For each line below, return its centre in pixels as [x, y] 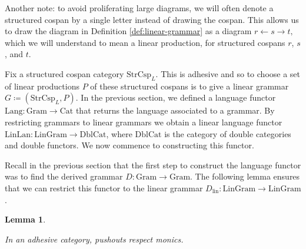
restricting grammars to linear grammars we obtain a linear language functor [144, 122]
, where [119, 133]
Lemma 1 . [25, 219]
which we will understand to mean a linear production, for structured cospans [145, 42]
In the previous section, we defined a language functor [178, 97]
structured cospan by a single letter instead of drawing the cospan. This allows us [152, 19]
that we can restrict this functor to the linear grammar [104, 187]
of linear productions [42, 86]
